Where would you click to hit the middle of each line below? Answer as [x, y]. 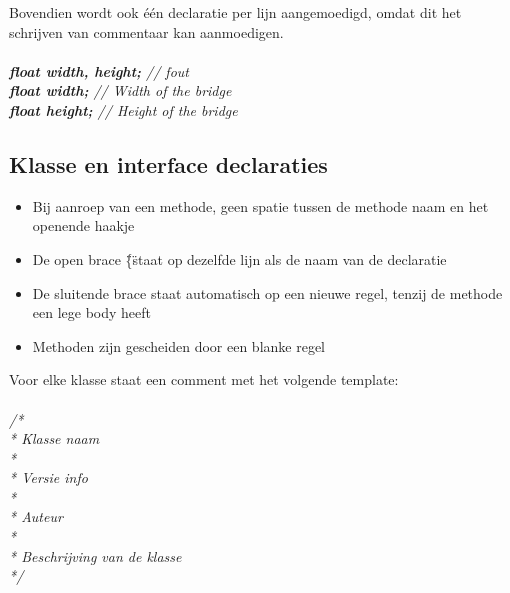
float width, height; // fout [99, 70]
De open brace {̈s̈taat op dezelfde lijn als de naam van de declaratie [239, 258]
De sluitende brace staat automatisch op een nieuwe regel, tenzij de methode [267, 292]
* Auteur [36, 516]
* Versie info [48, 477]
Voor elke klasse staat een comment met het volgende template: [204, 379]
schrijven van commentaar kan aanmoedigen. [146, 31]
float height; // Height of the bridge [123, 109]
